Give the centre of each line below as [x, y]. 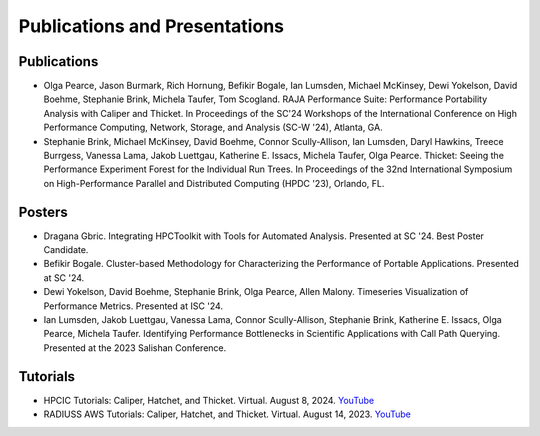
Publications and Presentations [151, 26]
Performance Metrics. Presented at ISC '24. [133, 306]
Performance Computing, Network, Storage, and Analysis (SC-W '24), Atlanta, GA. [213, 127]
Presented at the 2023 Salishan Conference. [135, 347]
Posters [43, 211]
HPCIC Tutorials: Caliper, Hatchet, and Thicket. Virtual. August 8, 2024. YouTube [209, 400]
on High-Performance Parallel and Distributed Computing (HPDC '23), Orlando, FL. [214, 183]
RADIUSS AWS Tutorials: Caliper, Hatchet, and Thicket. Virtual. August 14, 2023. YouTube [227, 414]
